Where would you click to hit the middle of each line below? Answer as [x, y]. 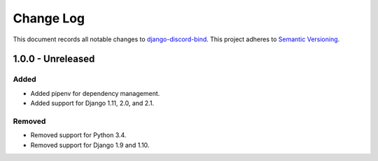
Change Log [49, 18]
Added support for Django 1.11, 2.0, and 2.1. [92, 103]
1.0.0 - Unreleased [54, 59]
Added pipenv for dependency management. [95, 93]
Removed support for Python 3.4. [78, 135]
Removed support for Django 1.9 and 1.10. [90, 145]
